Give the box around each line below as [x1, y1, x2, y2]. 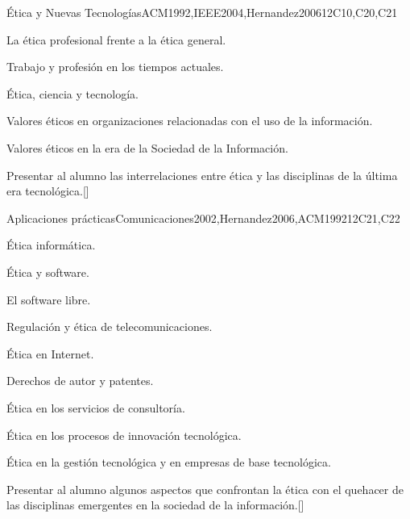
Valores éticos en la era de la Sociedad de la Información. [6, 139, 288, 156]
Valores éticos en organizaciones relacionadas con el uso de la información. [6, 112, 373, 129]
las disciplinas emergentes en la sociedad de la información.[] [6, 496, 304, 513]
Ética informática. [6, 236, 96, 253]
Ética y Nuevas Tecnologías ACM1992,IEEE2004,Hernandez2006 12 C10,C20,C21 [6, 4, 398, 20]
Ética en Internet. [6, 345, 94, 362]
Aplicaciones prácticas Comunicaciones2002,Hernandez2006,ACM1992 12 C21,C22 [6, 209, 400, 226]
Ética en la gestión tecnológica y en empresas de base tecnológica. [6, 454, 331, 471]
